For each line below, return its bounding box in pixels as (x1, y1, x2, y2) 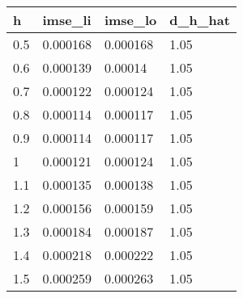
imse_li (42, 10, 92, 29)
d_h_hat (169, 10, 230, 29)
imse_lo (104, 10, 157, 29)
